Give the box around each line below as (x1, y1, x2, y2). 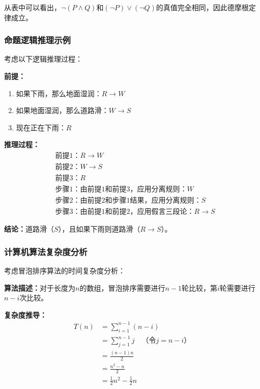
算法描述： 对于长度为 (4, 282, 75, 293)
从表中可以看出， (4, 2, 61, 12)
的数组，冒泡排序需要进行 (79, 282, 165, 293)
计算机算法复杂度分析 (4, 245, 88, 258)
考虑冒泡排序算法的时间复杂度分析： (4, 265, 125, 275)
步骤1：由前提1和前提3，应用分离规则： (55, 186, 187, 193)
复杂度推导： (4, 309, 47, 320)
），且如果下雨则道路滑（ (58, 224, 140, 234)
